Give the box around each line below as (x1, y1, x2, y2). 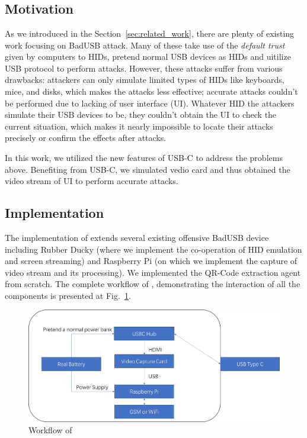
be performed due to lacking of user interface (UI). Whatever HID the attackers (5, 96, 295, 109)
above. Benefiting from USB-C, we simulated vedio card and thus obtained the (5, 163, 290, 175)
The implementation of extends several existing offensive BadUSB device (5, 231, 269, 243)
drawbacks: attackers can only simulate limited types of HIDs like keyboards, (5, 73, 284, 86)
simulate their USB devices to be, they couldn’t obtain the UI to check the (5, 108, 277, 121)
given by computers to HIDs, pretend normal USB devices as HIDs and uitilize (5, 50, 291, 63)
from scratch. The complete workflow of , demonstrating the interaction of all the (5, 278, 300, 290)
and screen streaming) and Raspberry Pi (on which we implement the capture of (5, 255, 298, 267)
